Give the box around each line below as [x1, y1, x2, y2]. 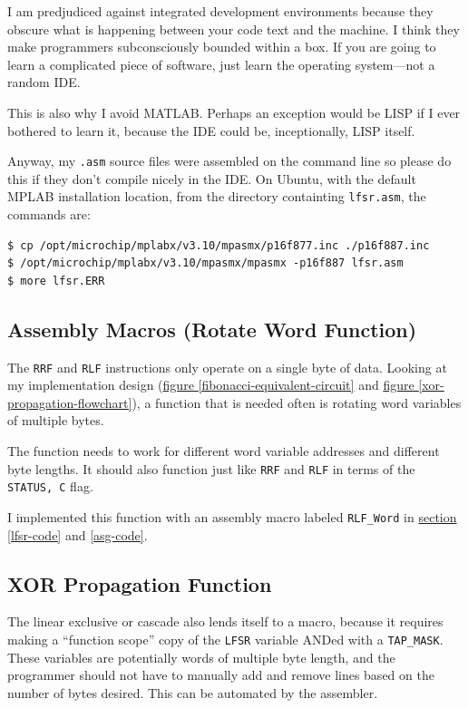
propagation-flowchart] [7, 393, 132, 412]
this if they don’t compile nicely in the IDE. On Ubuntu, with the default [7, 169, 416, 188]
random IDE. [7, 73, 81, 92]
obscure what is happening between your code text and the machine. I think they [7, 19, 460, 38]
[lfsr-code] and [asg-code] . [7, 525, 148, 544]
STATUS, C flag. [7, 477, 93, 496]
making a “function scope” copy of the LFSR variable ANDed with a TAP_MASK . [7, 630, 444, 649]
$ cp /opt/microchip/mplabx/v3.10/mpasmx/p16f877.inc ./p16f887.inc [7, 238, 430, 252]
